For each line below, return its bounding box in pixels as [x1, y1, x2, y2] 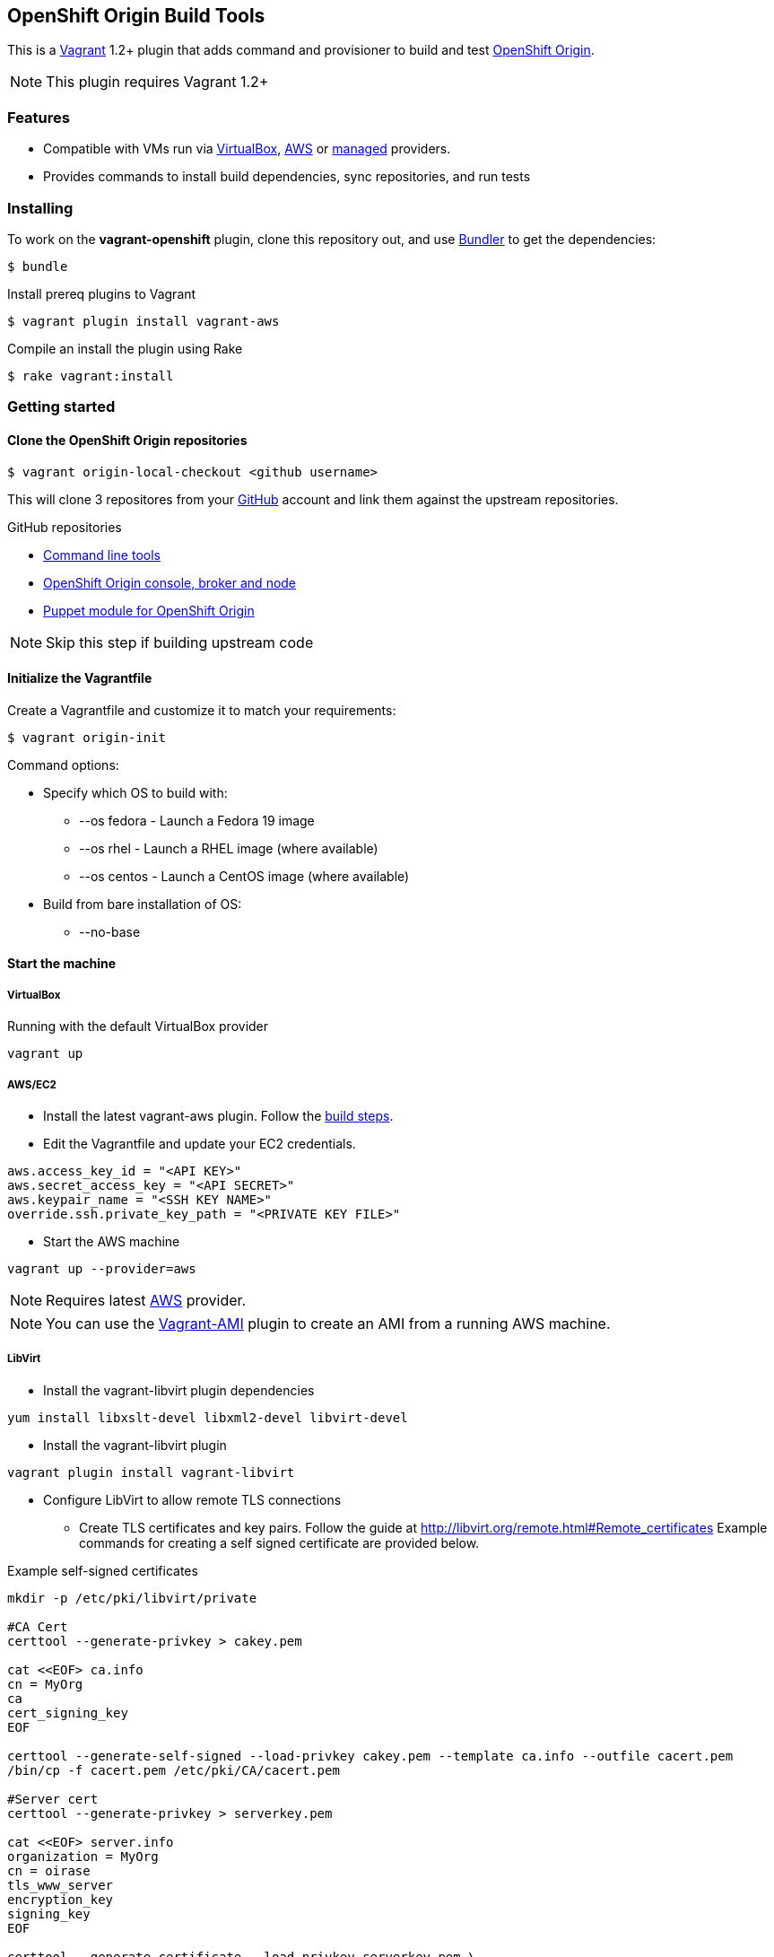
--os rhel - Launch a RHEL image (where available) [79, 840, 378, 856]
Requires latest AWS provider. [46, 1290, 247, 1309]
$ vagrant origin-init [7, 730, 167, 745]
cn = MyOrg [7, 1676, 83, 1691]
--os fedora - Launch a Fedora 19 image [79, 812, 315, 828]
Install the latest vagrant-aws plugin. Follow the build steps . [43, 1107, 394, 1123]
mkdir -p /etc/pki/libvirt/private [7, 1590, 257, 1605]
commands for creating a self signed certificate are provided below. [79, 1534, 480, 1551]
